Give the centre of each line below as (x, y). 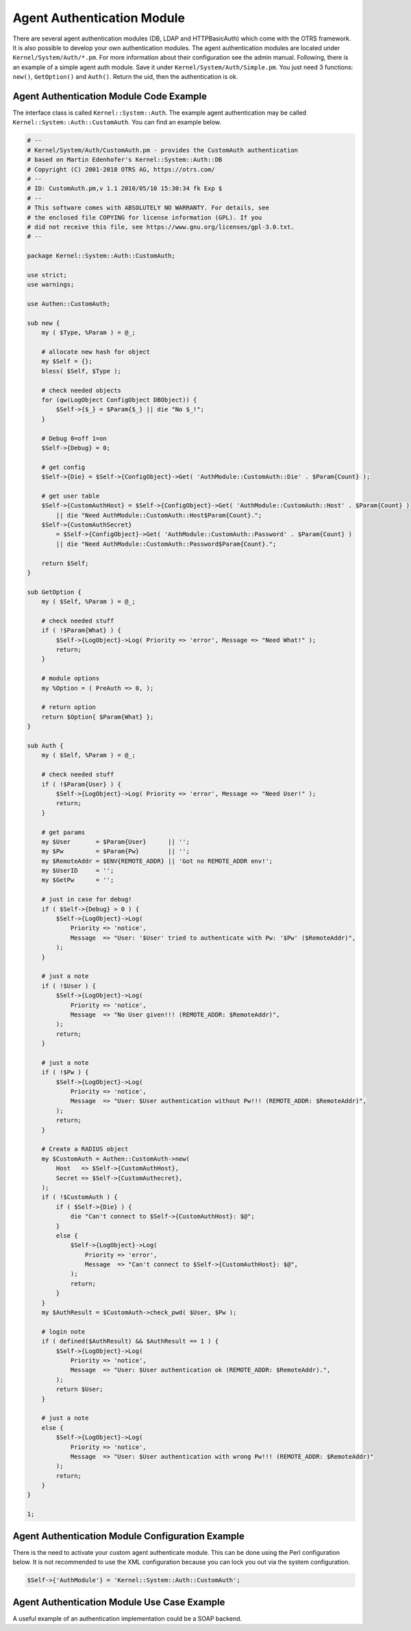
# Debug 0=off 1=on (74, 438)
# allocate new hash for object (96, 351)
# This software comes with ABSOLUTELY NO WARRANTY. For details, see (148, 208)
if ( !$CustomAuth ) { (79, 1197)
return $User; (79, 1389)
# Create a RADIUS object (85, 1149)
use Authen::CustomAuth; (69, 304)
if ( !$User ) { (68, 986)
